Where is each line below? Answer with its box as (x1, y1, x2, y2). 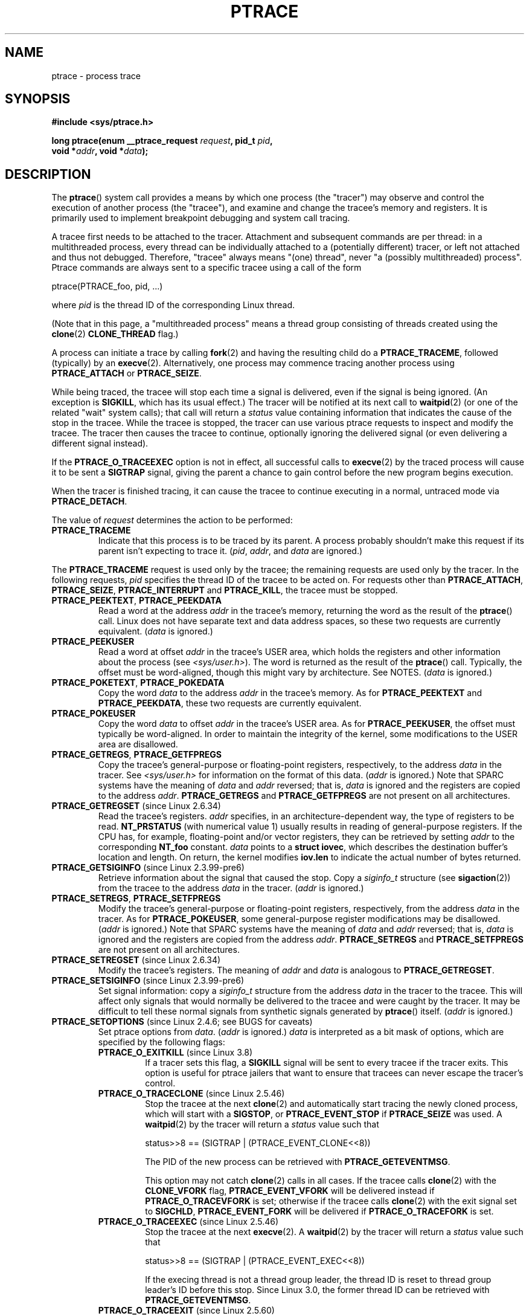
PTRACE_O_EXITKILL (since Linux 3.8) (98, 1047, 253, 1058)
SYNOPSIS (5, 91, 71, 107)
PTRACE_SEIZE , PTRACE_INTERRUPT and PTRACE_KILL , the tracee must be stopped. (51, 585, 398, 596)
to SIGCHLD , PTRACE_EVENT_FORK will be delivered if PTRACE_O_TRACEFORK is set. (145, 1206, 494, 1217)
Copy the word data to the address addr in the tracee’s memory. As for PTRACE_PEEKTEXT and (98, 688, 483, 698)
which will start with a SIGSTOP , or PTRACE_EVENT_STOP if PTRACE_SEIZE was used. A (145, 1109, 502, 1120)
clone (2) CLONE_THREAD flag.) (51, 329, 179, 340)
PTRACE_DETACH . (51, 496, 127, 507)
